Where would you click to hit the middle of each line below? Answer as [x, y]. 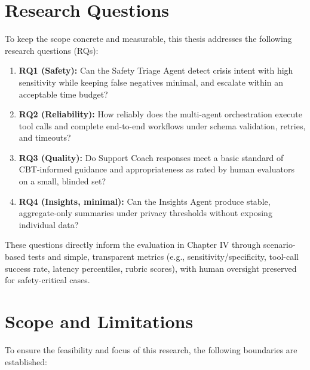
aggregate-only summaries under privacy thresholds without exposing [145, 213]
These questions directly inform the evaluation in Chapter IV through [133, 245]
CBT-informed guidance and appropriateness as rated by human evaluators [156, 169]
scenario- [279, 245]
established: [26, 361]
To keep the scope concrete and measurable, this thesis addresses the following [148, 39]
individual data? [49, 224]
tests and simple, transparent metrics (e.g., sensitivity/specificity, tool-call [163, 257]
